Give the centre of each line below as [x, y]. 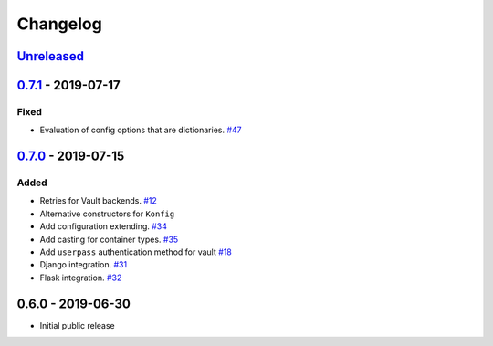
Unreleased [51, 56]
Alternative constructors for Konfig [107, 214]
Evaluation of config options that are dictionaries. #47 [141, 130]
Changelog [59, 24]
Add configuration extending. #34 [104, 226]
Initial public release [78, 325]
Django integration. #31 [84, 265]
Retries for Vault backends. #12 [98, 201]
